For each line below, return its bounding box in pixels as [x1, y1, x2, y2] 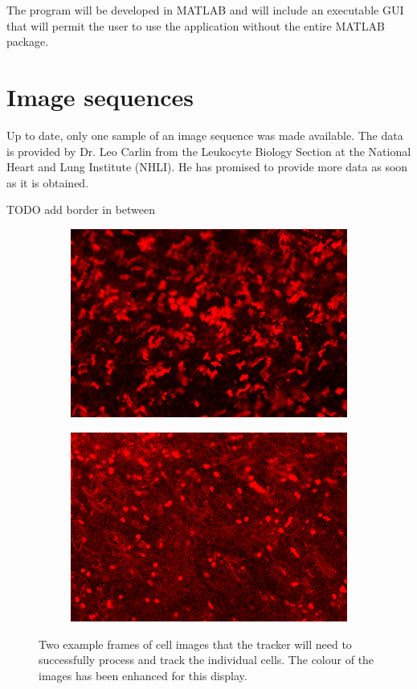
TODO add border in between [6, 201, 156, 218]
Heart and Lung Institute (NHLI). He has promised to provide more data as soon [6, 158, 408, 175]
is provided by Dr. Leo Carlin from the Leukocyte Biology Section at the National [6, 142, 411, 159]
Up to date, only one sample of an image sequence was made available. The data [6, 126, 403, 143]
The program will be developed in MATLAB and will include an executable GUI [6, 2, 404, 18]
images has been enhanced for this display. [39, 666, 247, 683]
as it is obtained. [6, 174, 89, 191]
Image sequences [6, 80, 194, 113]
